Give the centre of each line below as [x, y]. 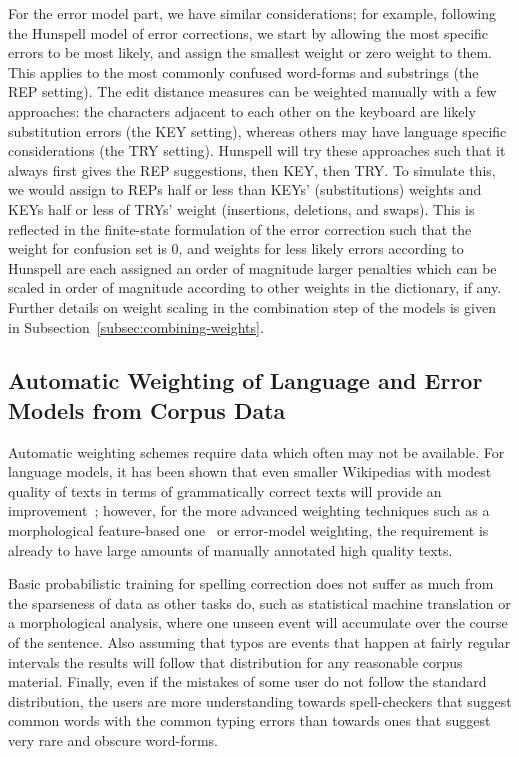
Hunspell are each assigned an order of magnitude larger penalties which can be [252, 267]
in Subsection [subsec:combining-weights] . [136, 326]
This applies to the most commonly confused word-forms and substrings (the [243, 71]
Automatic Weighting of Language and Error [245, 380]
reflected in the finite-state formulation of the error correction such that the [240, 228]
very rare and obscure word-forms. [113, 740]
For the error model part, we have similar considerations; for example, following [252, 13]
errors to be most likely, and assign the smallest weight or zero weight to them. [250, 52]
